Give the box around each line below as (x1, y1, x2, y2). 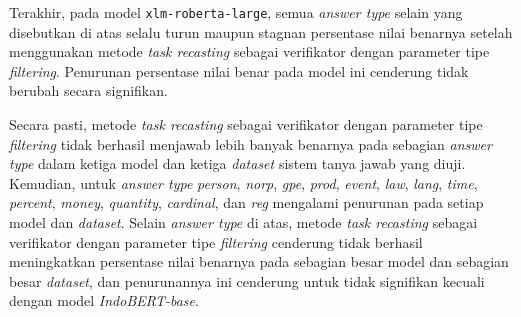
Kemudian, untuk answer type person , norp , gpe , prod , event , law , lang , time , (9, 172, 478, 193)
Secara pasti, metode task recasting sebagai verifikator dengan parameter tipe (9, 114, 483, 135)
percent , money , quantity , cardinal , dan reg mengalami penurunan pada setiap (9, 192, 484, 213)
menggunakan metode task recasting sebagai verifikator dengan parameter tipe (9, 41, 490, 62)
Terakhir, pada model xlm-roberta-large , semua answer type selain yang (9, 2, 463, 22)
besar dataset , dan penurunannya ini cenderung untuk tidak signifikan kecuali (9, 270, 485, 291)
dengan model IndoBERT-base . (9, 290, 199, 311)
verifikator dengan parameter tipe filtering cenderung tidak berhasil (9, 231, 423, 252)
